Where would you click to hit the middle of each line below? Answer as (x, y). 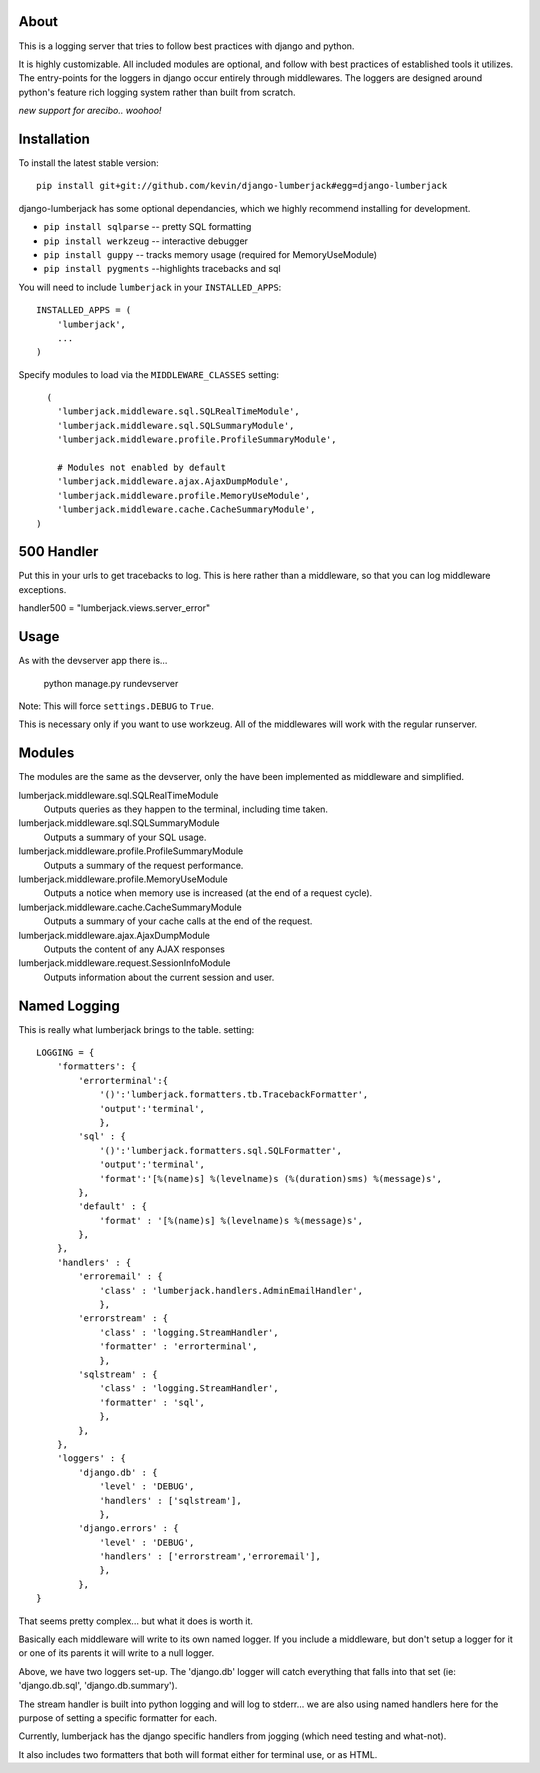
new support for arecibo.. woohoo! (90, 111)
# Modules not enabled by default (141, 468)
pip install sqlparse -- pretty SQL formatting (147, 227)
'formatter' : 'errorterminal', (179, 1346)
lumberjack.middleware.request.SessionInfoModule (124, 963)
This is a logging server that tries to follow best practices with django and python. (186, 46)
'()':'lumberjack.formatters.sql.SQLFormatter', (220, 1150)
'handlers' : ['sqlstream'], (170, 1500)
